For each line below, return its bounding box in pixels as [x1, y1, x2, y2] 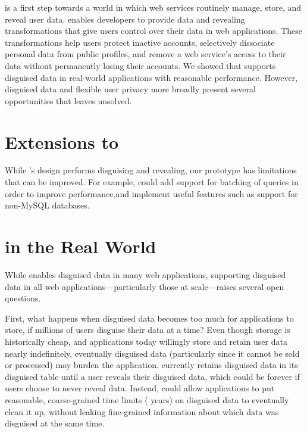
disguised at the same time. [5, 417, 105, 429]
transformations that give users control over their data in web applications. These [5, 24, 303, 37]
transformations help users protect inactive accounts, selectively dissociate [5, 36, 275, 48]
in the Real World [5, 234, 156, 258]
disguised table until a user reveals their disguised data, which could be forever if [5, 370, 300, 382]
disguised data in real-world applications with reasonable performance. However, [5, 71, 298, 83]
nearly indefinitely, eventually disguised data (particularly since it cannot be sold [5, 347, 300, 359]
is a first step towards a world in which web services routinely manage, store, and [5, 1, 302, 13]
